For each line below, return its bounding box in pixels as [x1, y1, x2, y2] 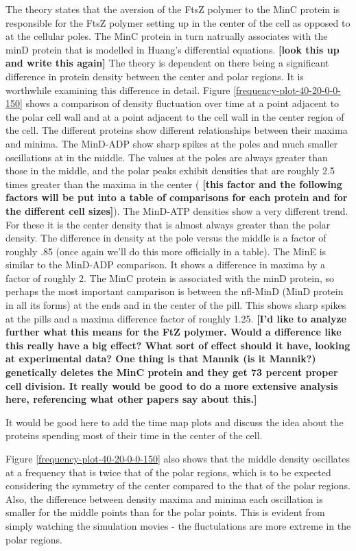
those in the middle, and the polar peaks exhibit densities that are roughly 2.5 [5, 163, 335, 178]
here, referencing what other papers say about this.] [5, 392, 257, 406]
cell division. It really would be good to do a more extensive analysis [5, 378, 338, 392]
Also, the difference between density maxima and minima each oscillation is [5, 491, 323, 506]
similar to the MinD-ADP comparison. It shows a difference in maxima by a [5, 257, 326, 272]
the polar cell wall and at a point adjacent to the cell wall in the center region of [5, 109, 344, 124]
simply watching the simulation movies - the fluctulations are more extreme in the [5, 518, 351, 532]
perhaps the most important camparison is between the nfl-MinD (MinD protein [5, 284, 344, 298]
